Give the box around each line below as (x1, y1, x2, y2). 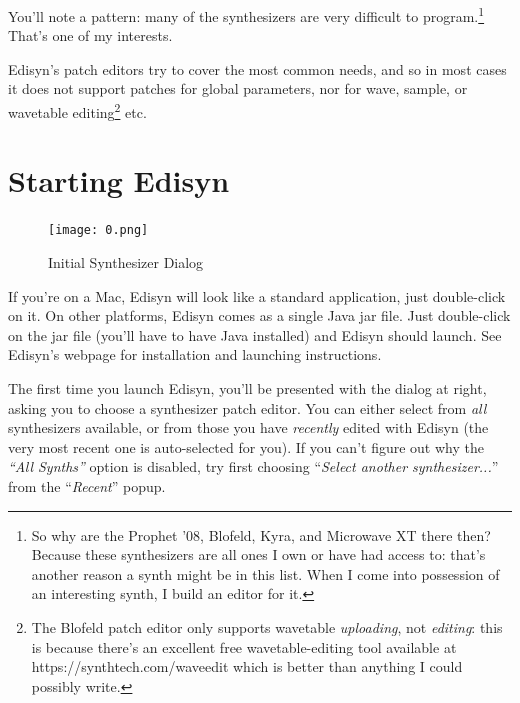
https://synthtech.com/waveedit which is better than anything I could (31, 656, 463, 677)
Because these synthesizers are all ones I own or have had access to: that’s (31, 544, 486, 565)
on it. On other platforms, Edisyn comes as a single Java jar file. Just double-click (8, 305, 511, 326)
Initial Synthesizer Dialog (48, 252, 204, 273)
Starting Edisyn (8, 160, 230, 201)
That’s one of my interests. (8, 25, 173, 46)
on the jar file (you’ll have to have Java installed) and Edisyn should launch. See (8, 324, 502, 345)
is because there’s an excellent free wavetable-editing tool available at (31, 636, 457, 657)
